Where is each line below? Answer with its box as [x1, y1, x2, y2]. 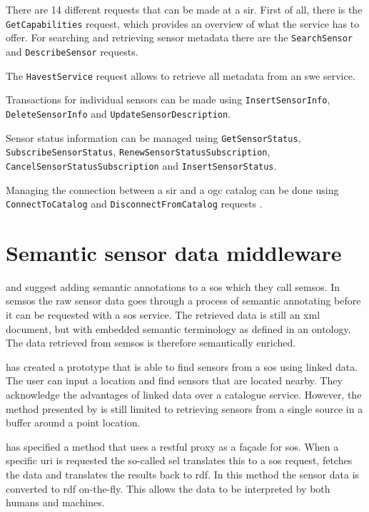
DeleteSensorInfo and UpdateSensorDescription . [6, 106, 231, 121]
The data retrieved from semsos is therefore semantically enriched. [6, 335, 296, 350]
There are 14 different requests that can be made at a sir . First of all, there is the [6, 2, 363, 16]
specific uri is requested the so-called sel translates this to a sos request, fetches [6, 453, 353, 468]
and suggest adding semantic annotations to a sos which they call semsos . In [6, 279, 340, 294]
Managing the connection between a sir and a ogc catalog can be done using [6, 182, 339, 197]
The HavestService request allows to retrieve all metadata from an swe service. [6, 68, 355, 83]
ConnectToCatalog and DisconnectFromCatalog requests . [6, 196, 263, 211]
